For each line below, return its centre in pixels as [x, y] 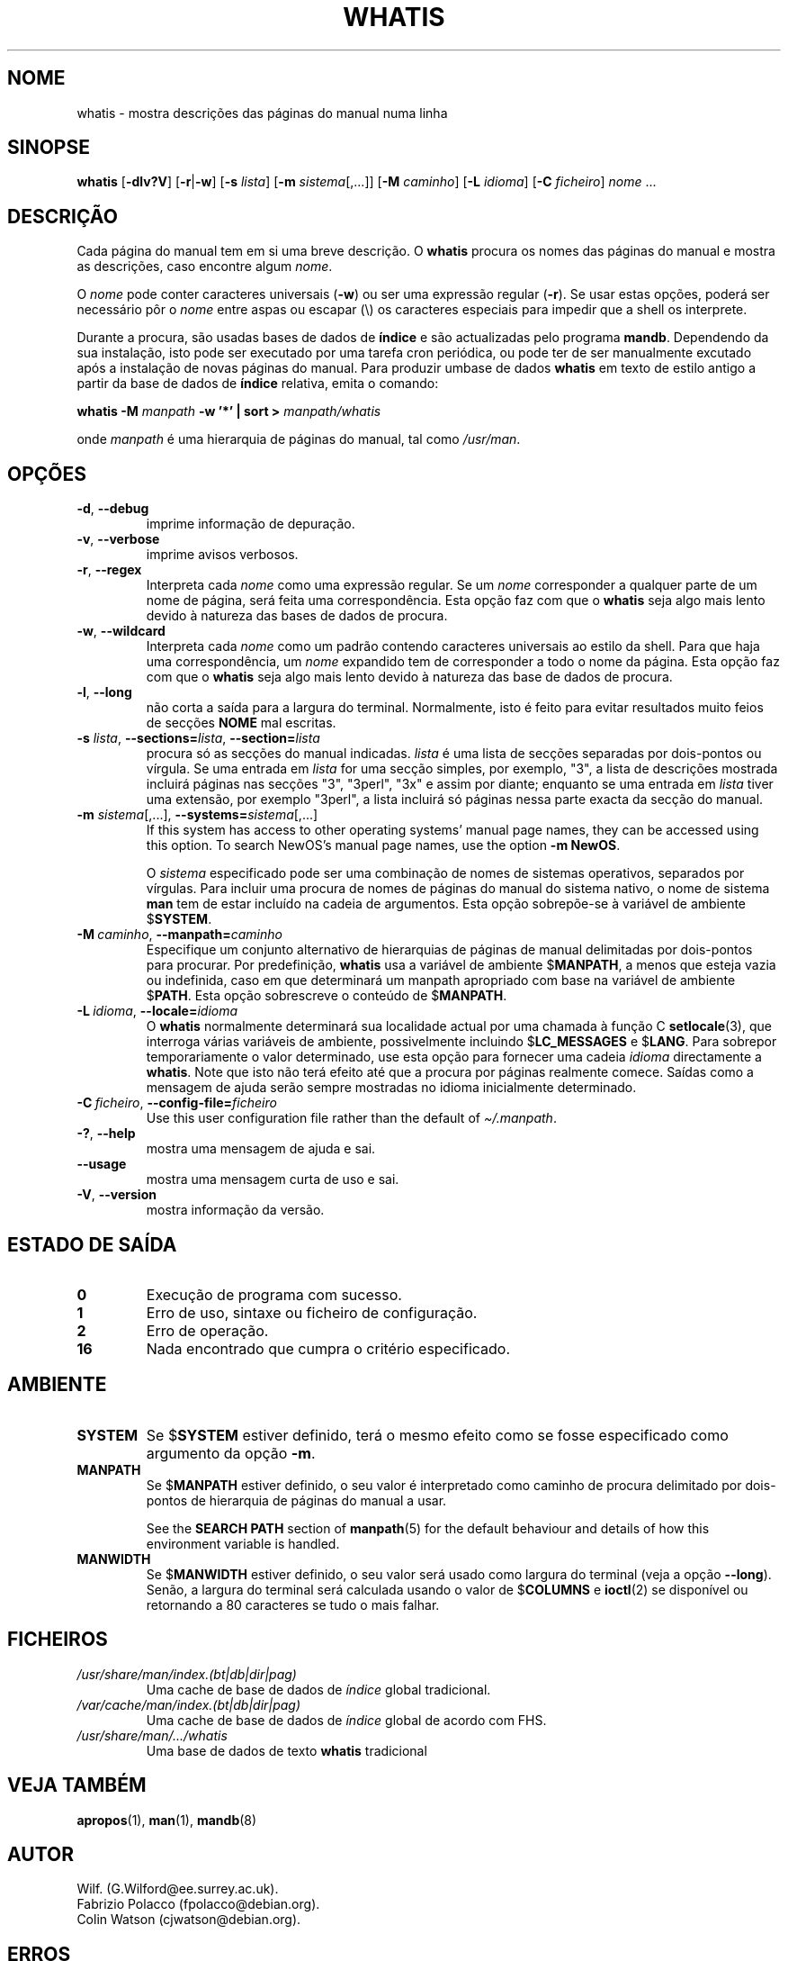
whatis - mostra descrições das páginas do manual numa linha [262, 113]
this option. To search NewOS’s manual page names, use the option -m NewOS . [383, 845]
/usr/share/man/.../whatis [152, 1735]
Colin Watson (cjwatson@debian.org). [189, 1920]
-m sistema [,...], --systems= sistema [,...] [197, 815]
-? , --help [106, 1134]
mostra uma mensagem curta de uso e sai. [273, 1179]
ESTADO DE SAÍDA [92, 1244]
